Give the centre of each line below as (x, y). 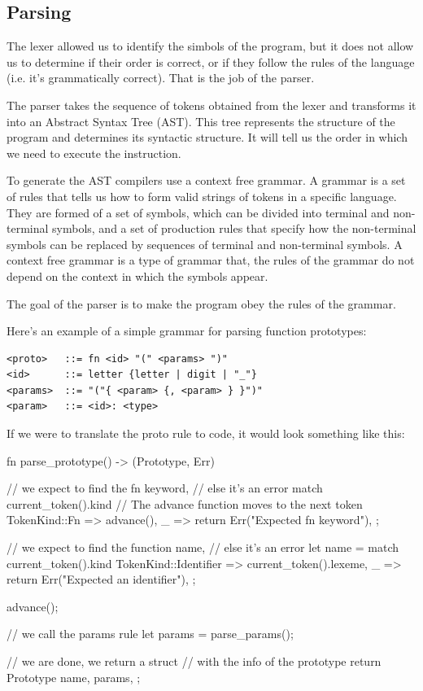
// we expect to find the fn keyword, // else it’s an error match (165, 488)
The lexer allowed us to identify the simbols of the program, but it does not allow (210, 46)
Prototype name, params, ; (74, 677)
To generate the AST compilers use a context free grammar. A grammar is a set (206, 180)
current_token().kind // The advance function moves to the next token (185, 503)
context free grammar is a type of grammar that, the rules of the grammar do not (211, 260)
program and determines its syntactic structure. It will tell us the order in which (207, 137)
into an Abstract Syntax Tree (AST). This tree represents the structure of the (201, 121)
